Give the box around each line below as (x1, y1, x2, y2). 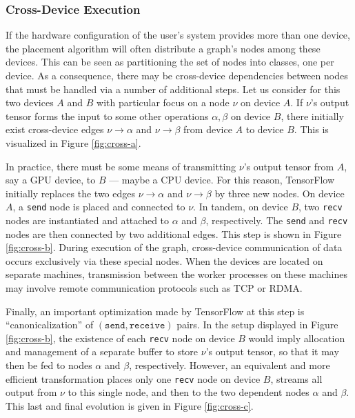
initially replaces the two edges (6, 186, 136, 200)
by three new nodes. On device (214, 186, 345, 200)
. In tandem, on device (193, 199, 288, 214)
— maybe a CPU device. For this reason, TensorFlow (109, 172, 335, 187)
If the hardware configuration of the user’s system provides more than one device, (6, 28, 350, 42)
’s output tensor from (243, 159, 334, 173)
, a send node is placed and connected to (12, 199, 185, 214)
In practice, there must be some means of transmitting (6, 159, 236, 173)
